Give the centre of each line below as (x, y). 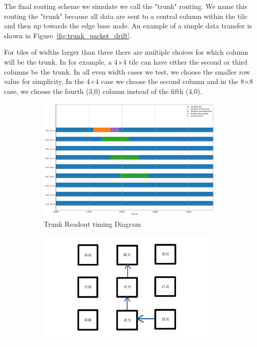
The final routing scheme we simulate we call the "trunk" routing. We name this (126, 6)
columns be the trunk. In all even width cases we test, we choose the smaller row (127, 71)
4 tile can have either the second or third (185, 61)
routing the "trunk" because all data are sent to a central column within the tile (126, 16)
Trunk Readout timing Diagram (92, 224)
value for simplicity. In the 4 (47, 81)
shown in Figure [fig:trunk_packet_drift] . (68, 35)
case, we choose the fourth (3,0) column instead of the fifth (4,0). (103, 91)
